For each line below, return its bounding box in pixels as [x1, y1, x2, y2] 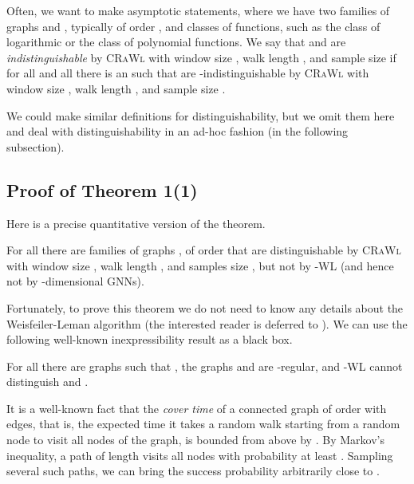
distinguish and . [6, 373, 89, 390]
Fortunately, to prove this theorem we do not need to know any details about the [6, 299, 404, 316]
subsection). [6, 138, 65, 155]
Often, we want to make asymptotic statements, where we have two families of [6, 2, 390, 18]
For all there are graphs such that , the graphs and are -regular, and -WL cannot [6, 357, 403, 374]
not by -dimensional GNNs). [6, 273, 144, 289]
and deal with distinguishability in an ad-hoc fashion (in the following [6, 123, 349, 140]
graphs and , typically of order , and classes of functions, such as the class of [6, 18, 380, 34]
